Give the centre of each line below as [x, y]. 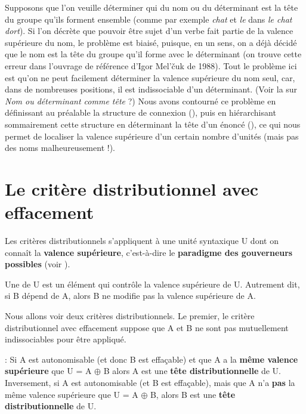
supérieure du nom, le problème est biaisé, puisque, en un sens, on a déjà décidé [151, 42]
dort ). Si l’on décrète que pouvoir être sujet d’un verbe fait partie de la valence [149, 31]
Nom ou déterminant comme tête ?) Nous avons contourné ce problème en [140, 101]
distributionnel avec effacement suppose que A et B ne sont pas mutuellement [147, 327]
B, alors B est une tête [193, 394]
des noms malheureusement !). [60, 148]
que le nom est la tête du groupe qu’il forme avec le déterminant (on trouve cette [153, 54]
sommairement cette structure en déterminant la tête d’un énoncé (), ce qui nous [153, 124]
